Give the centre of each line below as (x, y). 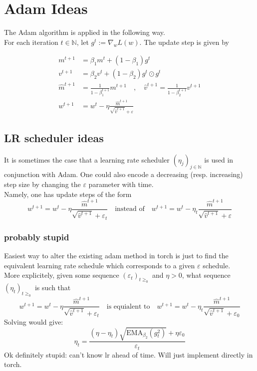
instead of (130, 209)
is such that (53, 287)
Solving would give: (34, 322)
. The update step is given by (184, 42)
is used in (219, 159)
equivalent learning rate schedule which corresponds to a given (100, 265)
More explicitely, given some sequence (62, 275)
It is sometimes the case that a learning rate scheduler (87, 159)
